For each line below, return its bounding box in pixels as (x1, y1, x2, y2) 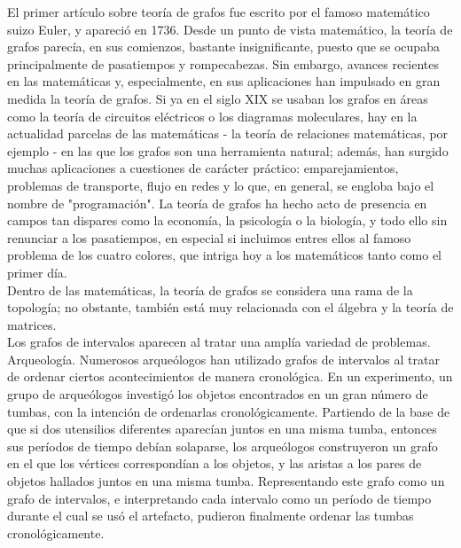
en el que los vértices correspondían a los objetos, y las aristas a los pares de (7, 454, 422, 473)
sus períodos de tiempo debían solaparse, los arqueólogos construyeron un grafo (7, 436, 438, 455)
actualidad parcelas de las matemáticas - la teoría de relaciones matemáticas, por (7, 124, 449, 143)
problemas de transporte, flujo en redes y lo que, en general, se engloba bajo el (7, 176, 434, 194)
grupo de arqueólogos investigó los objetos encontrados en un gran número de (7, 385, 428, 403)
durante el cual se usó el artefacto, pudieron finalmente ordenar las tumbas (7, 506, 414, 525)
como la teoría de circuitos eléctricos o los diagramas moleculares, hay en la (7, 106, 418, 125)
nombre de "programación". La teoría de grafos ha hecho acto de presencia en (7, 193, 427, 212)
